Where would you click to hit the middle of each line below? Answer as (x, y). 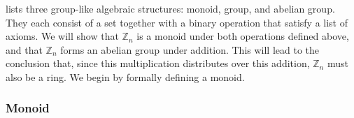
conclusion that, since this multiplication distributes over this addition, (158, 63)
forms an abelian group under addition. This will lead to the (190, 49)
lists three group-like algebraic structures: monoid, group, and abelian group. (170, 8)
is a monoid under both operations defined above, (243, 36)
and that (24, 49)
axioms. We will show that (62, 36)
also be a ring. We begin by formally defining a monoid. (125, 76)
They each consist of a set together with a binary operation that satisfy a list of (177, 22)
